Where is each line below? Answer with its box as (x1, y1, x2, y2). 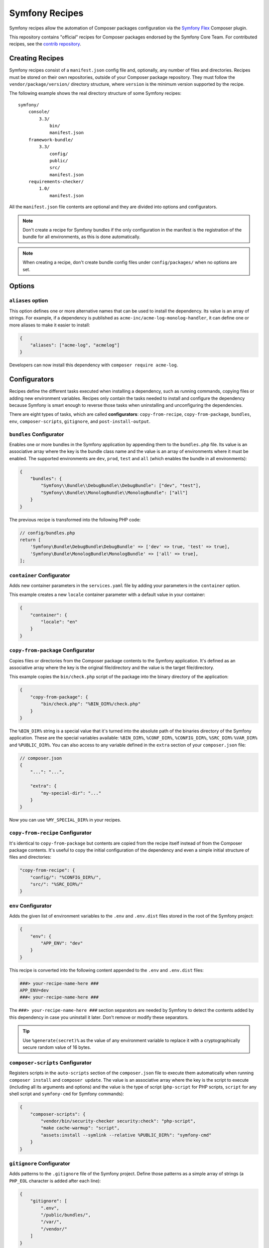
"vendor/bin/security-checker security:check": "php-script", (40, 1118, 196, 1124)
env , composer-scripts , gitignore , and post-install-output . (9, 418, 150, 424)
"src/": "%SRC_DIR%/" (30, 882, 83, 887)
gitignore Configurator (9, 1160, 70, 1167)
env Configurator (9, 902, 52, 909)
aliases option (9, 297, 48, 304)
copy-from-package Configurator (9, 647, 95, 654)
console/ (28, 109, 50, 115)
